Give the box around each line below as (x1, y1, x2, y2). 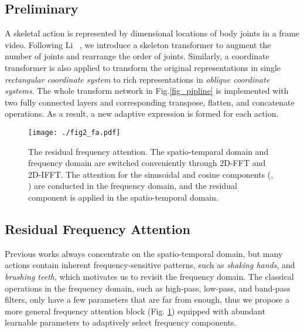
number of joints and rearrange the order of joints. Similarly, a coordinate (5, 50, 269, 62)
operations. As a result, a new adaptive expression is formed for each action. (5, 107, 279, 120)
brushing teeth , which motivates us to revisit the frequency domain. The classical (5, 270, 294, 282)
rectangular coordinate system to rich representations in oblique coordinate (5, 73, 270, 85)
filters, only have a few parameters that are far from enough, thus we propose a (5, 293, 289, 306)
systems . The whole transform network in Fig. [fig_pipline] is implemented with (5, 84, 289, 97)
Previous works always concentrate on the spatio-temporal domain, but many (5, 247, 283, 259)
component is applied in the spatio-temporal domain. (28, 191, 218, 203)
